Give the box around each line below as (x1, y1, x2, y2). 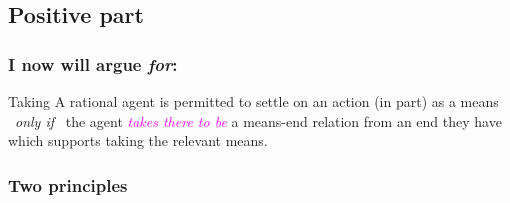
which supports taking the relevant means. (8, 130, 268, 151)
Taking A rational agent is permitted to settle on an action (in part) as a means (8, 91, 499, 111)
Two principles (8, 172, 128, 197)
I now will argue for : (8, 51, 178, 76)
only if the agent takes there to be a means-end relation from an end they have (15, 110, 502, 131)
